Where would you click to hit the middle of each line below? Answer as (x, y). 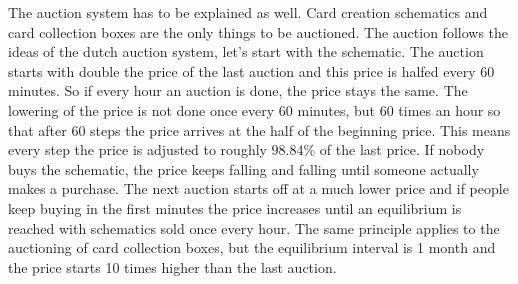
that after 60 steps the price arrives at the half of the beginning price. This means (259, 129)
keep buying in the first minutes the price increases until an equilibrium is (235, 207)
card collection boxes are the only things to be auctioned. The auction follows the (258, 31)
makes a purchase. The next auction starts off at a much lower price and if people (258, 188)
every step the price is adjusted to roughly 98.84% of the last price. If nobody (246, 149)
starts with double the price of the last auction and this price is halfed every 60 (251, 70)
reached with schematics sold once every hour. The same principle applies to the (254, 227)
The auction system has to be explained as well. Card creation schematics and (248, 12)
